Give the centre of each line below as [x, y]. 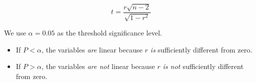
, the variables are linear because [92, 49]
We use [15, 33]
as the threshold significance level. [110, 33]
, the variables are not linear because [98, 66]
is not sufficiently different [203, 66]
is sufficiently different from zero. [201, 49]
